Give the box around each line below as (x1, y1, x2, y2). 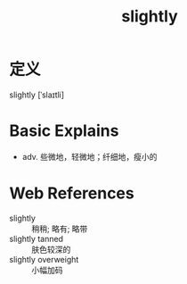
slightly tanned (9, 233, 64, 244)
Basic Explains (9, 121, 119, 141)
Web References (9, 183, 135, 204)
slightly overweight (9, 254, 79, 264)
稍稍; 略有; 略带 (31, 223, 88, 234)
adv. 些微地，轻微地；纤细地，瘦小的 (21, 151, 158, 162)
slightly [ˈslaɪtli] (9, 89, 65, 100)
